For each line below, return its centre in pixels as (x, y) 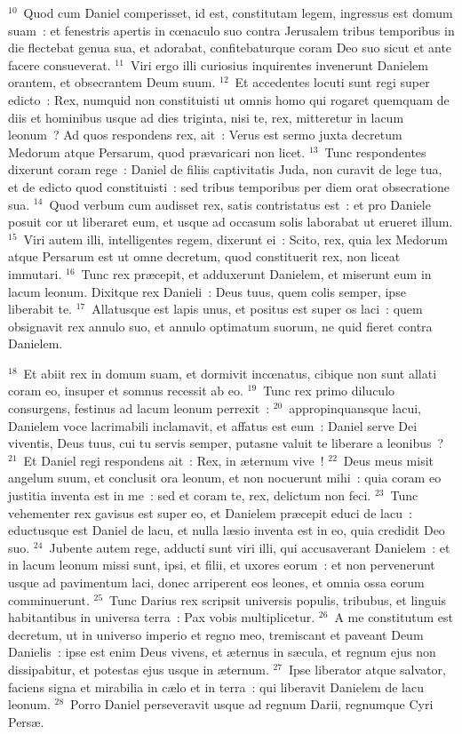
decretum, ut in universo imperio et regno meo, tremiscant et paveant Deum (216, 634)
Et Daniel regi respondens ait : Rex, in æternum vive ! (174, 460)
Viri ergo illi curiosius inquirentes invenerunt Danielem (279, 64)
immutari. (35, 273)
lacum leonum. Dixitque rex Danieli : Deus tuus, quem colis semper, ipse (207, 291)
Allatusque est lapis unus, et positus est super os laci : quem (257, 309)
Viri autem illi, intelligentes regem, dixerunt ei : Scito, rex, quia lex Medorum (236, 239)
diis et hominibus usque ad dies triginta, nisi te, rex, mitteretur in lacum (206, 117)
